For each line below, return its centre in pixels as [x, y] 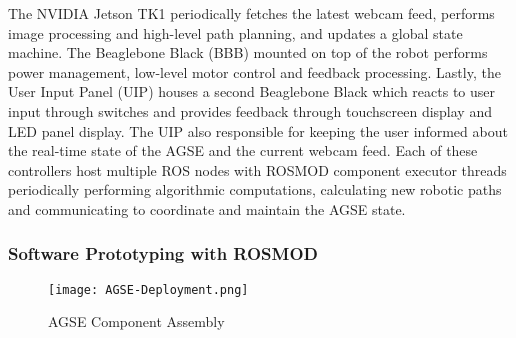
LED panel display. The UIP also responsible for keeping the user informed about [258, 130]
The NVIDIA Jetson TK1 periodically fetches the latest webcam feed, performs [251, 13]
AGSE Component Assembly [136, 321]
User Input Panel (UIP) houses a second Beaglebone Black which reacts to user [252, 91]
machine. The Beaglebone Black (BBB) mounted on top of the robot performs [248, 52]
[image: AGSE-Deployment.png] [148, 289]
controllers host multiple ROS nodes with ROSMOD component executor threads [257, 169]
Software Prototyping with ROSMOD [163, 253]
